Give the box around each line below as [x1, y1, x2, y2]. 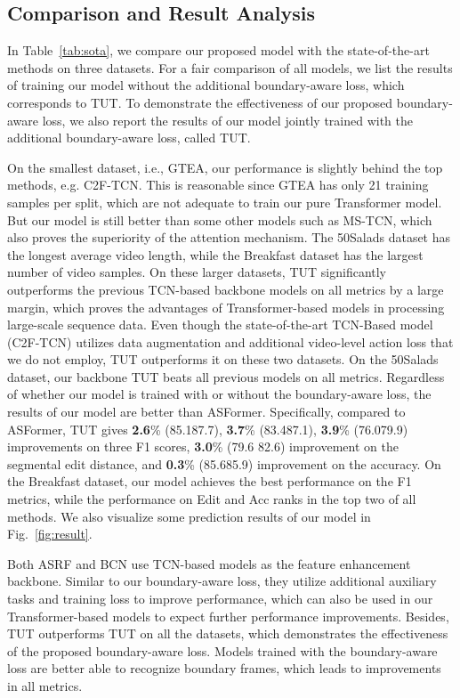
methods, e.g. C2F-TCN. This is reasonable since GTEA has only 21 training [7, 175, 429, 194]
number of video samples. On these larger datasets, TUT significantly [7, 263, 387, 281]
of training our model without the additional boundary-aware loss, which [7, 76, 405, 94]
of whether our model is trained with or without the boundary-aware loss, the [7, 385, 432, 403]
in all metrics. [7, 676, 83, 694]
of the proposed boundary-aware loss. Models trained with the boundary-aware [7, 641, 438, 660]
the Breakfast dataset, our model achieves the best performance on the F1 [7, 472, 412, 491]
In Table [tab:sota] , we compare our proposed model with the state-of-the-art [7, 41, 430, 60]
